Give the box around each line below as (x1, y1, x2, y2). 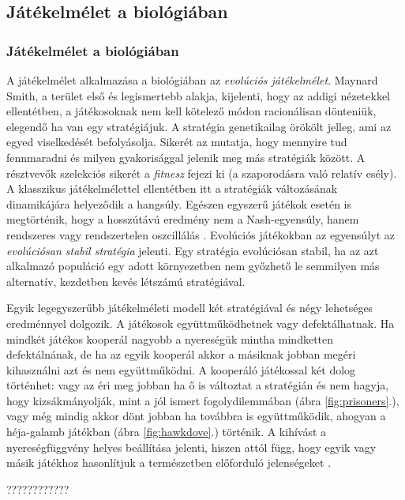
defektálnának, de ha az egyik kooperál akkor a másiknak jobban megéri (6, 346, 356, 363)
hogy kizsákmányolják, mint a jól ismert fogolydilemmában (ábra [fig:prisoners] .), (6, 392, 399, 408)
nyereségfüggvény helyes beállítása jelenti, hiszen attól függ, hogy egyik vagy (6, 438, 377, 455)
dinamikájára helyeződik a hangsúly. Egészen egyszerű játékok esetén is (6, 195, 351, 212)
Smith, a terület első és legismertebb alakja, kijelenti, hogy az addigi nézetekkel (6, 87, 391, 103)
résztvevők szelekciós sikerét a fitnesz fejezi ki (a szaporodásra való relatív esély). (6, 164, 397, 181)
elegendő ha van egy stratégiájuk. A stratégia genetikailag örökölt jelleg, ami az (6, 118, 392, 134)
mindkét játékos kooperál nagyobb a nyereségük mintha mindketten (6, 330, 334, 347)
